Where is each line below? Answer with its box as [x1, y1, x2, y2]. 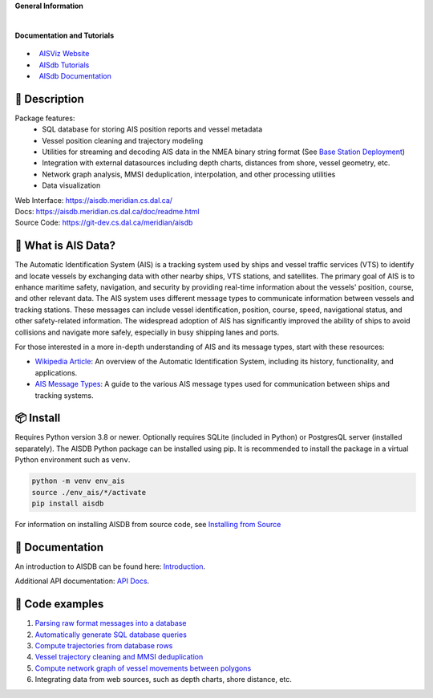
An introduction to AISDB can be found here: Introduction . [14, 562, 206, 571]
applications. [34, 367, 78, 377]
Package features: [14, 113, 75, 123]
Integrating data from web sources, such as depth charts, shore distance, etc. [34, 675, 293, 684]
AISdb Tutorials [38, 60, 90, 70]
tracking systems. [34, 390, 94, 400]
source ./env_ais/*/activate [31, 488, 147, 497]
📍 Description [14, 92, 84, 106]
